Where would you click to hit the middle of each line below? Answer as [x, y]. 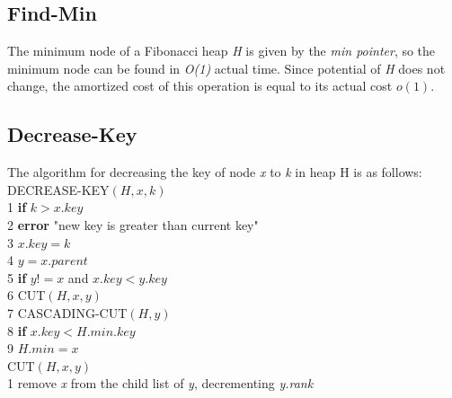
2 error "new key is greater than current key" [133, 224]
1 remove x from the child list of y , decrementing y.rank [160, 383]
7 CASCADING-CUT [67, 312]
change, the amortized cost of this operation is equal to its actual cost [200, 86]
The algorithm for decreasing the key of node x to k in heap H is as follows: [215, 172]
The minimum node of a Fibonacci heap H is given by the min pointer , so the [222, 51]
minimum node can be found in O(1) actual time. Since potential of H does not [226, 68]
